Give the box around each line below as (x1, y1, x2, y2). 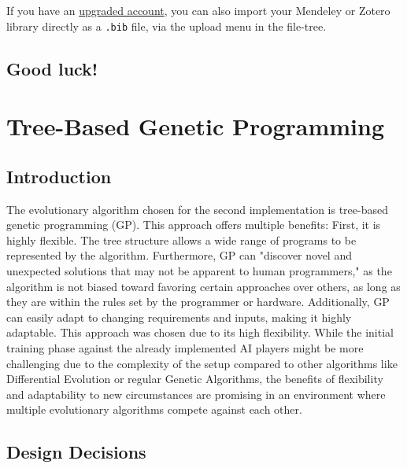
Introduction (6, 164, 112, 188)
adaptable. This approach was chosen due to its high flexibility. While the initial (6, 324, 394, 341)
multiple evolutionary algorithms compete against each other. (6, 401, 302, 418)
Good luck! (6, 56, 98, 80)
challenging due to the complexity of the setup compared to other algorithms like (6, 355, 398, 371)
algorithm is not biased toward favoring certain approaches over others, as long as (6, 278, 401, 294)
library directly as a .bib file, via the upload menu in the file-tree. (6, 17, 327, 34)
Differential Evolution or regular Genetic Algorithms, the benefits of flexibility (6, 370, 383, 387)
